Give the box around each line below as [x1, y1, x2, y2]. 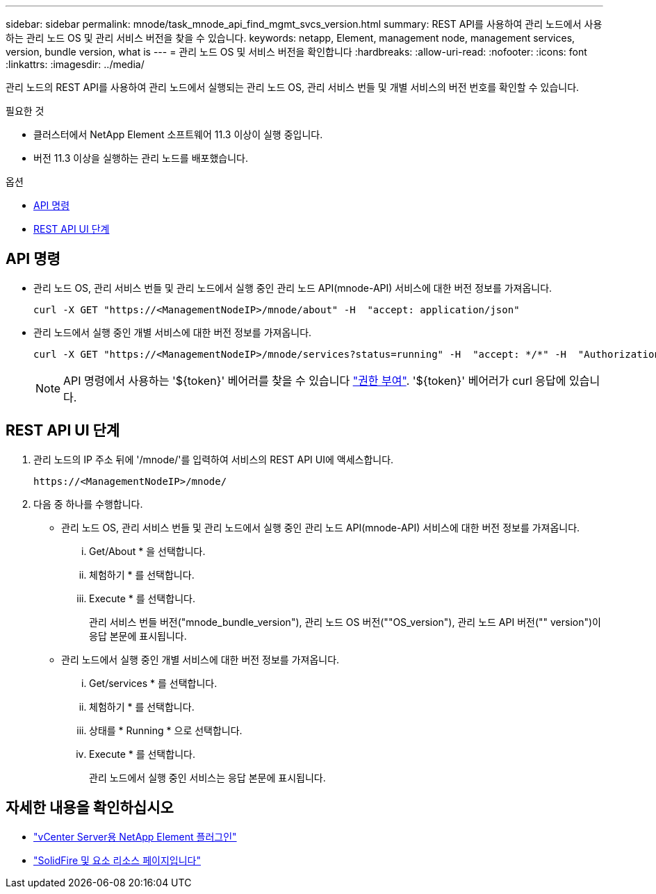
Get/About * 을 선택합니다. [89, 545, 206, 557]
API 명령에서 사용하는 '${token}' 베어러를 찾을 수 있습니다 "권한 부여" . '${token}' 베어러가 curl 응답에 [63, 373, 566, 388]
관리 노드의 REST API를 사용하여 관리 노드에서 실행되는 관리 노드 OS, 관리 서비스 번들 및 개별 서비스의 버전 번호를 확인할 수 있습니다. [6, 81, 580, 93]
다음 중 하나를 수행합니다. [33, 497, 143, 510]
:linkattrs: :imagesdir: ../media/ [6, 58, 145, 70]
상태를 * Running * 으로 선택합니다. [89, 724, 243, 736]
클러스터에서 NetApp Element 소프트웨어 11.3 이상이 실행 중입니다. [33, 129, 323, 140]
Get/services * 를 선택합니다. [89, 677, 218, 689]
